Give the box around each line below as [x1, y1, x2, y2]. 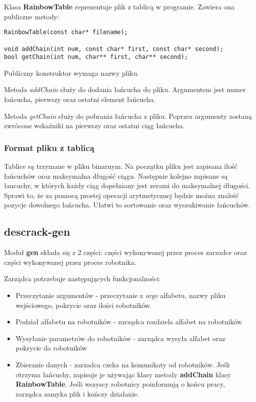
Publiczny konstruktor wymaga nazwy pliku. [4, 67, 139, 78]
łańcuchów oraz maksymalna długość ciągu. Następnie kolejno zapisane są [4, 170, 228, 181]
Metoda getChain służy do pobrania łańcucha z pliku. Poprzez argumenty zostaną [4, 110, 252, 121]
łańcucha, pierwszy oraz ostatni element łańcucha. [4, 94, 156, 104]
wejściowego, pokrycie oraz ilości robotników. [15, 300, 152, 310]
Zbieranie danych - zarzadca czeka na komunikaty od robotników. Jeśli [15, 359, 230, 369]
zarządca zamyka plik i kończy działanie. [15, 388, 139, 399]
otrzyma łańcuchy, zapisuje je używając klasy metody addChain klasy [15, 369, 231, 379]
